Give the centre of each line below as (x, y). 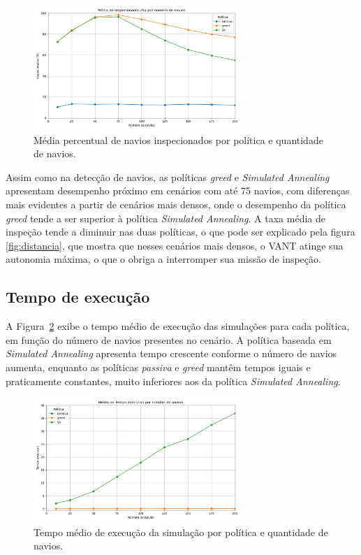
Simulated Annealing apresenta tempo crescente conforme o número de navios (171, 353)
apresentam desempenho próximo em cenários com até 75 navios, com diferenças (178, 190)
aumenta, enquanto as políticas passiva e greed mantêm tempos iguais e (158, 367)
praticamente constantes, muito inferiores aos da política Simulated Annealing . (173, 381)
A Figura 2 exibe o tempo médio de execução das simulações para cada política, (178, 326)
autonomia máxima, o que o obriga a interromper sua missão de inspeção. (163, 259)
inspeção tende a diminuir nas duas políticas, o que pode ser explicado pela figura (180, 232)
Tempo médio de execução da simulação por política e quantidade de (181, 532)
